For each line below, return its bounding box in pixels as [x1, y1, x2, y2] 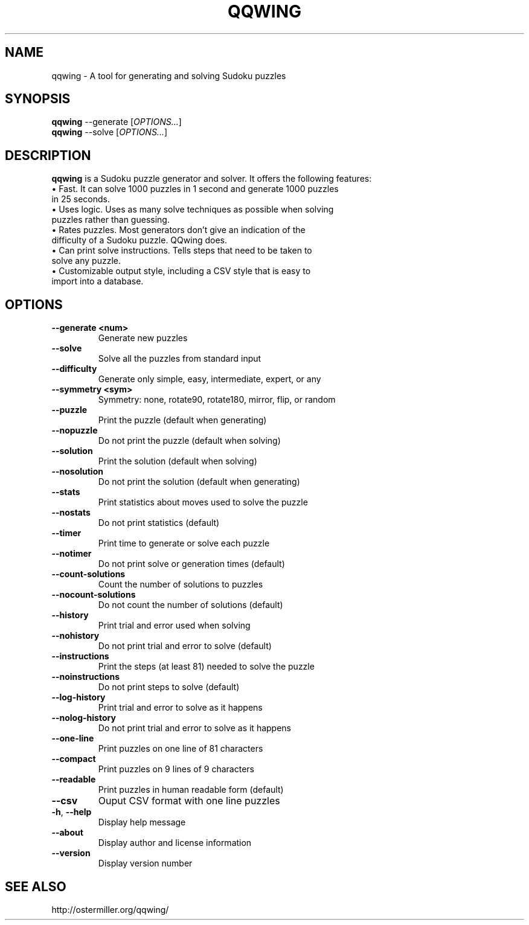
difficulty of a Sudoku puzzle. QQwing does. [51, 235, 227, 246]
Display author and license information [98, 837, 252, 848]
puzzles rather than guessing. [51, 214, 170, 225]
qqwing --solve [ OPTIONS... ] [51, 127, 168, 138]
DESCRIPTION [5, 147, 91, 163]
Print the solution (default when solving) [98, 456, 257, 467]
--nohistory [51, 630, 100, 641]
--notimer [51, 548, 92, 559]
